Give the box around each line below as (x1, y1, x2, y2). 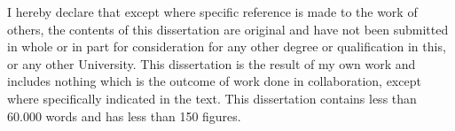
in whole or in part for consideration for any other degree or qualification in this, (7, 37, 446, 56)
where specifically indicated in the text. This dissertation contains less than (7, 89, 417, 107)
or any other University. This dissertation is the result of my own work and (7, 54, 416, 73)
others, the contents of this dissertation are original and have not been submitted (7, 19, 449, 38)
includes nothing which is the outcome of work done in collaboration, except (7, 72, 421, 90)
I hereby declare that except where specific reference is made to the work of (7, 3, 418, 20)
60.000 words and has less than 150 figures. (7, 106, 241, 125)
